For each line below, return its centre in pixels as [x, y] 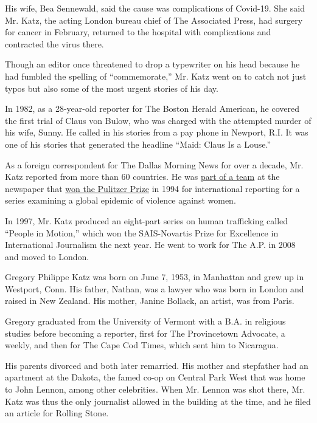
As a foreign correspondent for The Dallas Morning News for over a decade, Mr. [154, 164]
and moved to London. [47, 256]
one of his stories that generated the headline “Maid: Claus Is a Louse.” [138, 144]
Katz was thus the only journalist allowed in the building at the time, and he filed [158, 401]
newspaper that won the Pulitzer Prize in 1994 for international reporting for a [152, 188]
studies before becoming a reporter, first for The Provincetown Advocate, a [145, 333]
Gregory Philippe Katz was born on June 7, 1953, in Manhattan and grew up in [155, 277]
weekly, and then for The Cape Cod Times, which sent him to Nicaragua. [142, 345]
